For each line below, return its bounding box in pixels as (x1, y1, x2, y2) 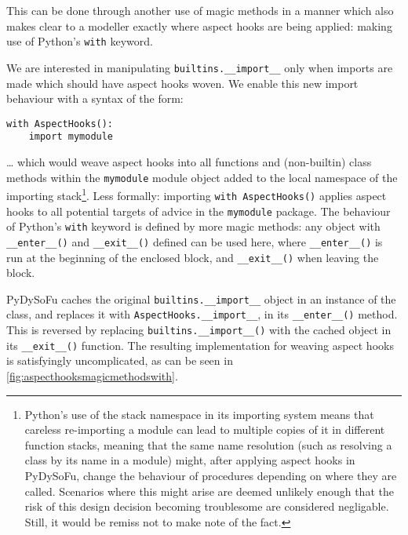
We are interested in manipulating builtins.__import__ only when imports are (6, 59, 393, 75)
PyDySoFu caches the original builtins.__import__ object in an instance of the (6, 290, 396, 307)
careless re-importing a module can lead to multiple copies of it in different (24, 421, 385, 438)
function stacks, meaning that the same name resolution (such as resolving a (24, 436, 392, 453)
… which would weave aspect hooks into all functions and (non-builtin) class (6, 154, 372, 169)
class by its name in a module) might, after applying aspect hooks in (24, 452, 355, 468)
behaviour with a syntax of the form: (6, 90, 184, 107)
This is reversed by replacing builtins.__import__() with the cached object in (6, 322, 392, 338)
